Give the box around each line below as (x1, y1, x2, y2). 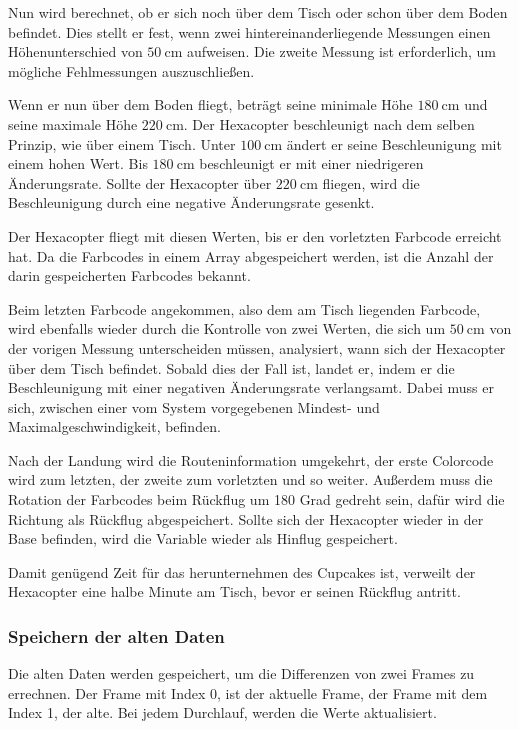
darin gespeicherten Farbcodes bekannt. (8, 265, 251, 286)
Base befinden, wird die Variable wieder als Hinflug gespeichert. (8, 528, 398, 549)
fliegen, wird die (322, 172, 420, 193)
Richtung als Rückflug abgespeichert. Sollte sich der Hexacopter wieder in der (8, 508, 484, 529)
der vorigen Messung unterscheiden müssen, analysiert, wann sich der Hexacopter (8, 337, 506, 358)
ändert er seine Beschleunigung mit (286, 133, 502, 154)
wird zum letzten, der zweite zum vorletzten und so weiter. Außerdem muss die (8, 469, 493, 490)
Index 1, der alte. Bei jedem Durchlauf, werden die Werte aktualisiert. (8, 702, 437, 723)
